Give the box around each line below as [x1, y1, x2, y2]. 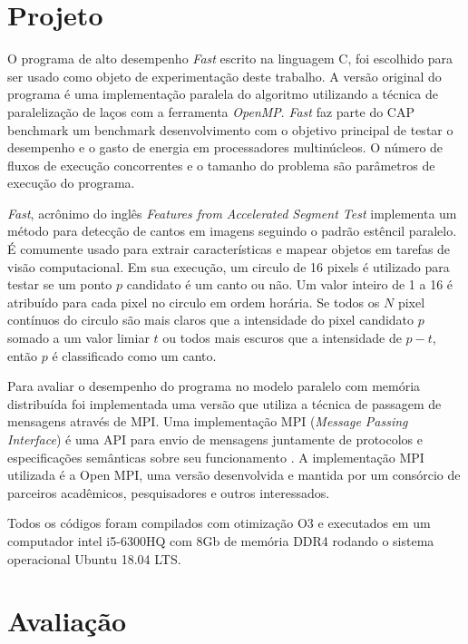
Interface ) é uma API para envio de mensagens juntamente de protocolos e [7, 430, 424, 448]
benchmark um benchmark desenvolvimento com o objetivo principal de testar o [7, 120, 453, 139]
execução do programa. [7, 173, 135, 192]
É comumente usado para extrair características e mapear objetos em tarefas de [7, 239, 451, 259]
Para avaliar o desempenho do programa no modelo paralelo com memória [7, 376, 421, 395]
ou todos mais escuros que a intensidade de [162, 328, 402, 347]
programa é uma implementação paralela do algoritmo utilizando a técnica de [7, 84, 438, 103]
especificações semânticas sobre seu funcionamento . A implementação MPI [7, 447, 424, 466]
